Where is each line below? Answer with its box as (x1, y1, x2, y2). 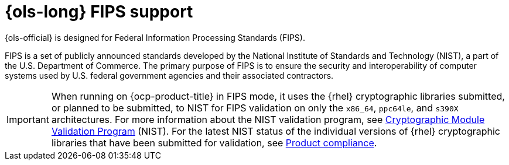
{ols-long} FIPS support (5, 2, 193, 22)
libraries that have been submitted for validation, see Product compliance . (51, 136, 377, 149)
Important (6, 113, 49, 125)
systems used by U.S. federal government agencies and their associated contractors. (5, 70, 334, 80)
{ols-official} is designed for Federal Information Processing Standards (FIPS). (5, 32, 305, 43)
